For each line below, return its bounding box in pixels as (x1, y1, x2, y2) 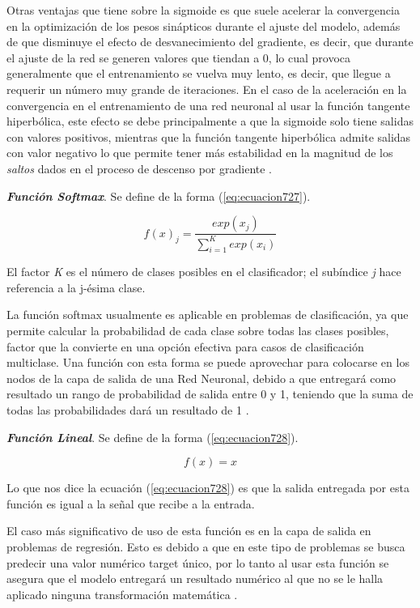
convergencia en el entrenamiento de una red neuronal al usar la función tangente (6, 96, 410, 113)
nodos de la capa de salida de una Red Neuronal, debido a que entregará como (6, 369, 397, 386)
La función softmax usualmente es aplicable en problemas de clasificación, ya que (6, 306, 409, 323)
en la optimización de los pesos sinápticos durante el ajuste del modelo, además (6, 17, 401, 34)
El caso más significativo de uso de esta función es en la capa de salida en (6, 522, 371, 539)
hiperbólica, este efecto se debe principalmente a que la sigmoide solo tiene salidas (6, 113, 414, 130)
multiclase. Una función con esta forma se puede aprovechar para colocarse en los (6, 354, 409, 371)
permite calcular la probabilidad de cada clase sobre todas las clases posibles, (6, 322, 389, 339)
